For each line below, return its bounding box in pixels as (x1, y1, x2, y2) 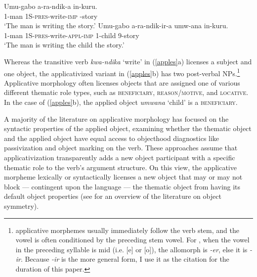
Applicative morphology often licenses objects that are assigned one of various (4, 77, 240, 88)
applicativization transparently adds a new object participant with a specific (4, 152, 235, 162)
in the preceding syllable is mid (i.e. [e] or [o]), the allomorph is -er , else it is (15, 244, 248, 254)
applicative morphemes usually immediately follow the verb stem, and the (15, 225, 239, 235)
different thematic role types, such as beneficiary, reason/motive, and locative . (4, 87, 249, 97)
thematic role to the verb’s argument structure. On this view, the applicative (4, 162, 237, 172)
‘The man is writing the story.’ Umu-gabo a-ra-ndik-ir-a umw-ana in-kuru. (4, 20, 228, 31)
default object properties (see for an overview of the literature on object (4, 191, 221, 201)
